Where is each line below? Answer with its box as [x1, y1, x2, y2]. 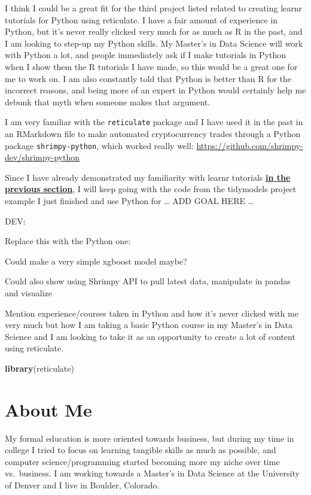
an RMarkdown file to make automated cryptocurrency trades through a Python [5, 127, 301, 139]
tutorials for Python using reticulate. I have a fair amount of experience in [5, 13, 278, 26]
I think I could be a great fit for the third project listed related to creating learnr [5, 2, 303, 14]
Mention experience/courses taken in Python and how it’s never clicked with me [5, 306, 298, 319]
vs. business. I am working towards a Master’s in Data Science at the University [5, 467, 300, 479]
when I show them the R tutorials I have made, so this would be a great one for [5, 60, 298, 72]
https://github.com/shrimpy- [196, 139, 303, 151]
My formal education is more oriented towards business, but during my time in [5, 432, 294, 444]
